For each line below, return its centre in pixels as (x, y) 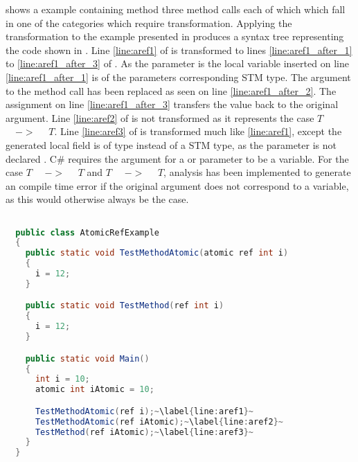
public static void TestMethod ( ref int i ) (125, 306)
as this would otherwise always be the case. (97, 199)
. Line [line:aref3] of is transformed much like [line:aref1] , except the (198, 131)
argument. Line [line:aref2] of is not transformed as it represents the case (160, 117)
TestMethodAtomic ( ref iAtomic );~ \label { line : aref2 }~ (159, 421)
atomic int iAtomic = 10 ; (95, 390)
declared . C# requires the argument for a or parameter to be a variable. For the (177, 158)
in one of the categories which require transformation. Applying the (149, 23)
